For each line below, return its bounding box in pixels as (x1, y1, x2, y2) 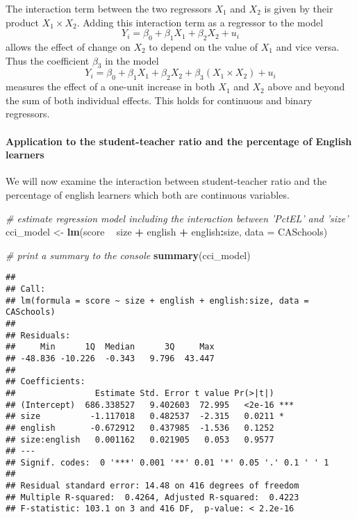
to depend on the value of (149, 39, 258, 53)
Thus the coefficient (6, 53, 90, 67)
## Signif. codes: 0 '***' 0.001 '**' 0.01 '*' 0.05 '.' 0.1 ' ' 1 (6, 457, 329, 468)
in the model (105, 53, 159, 67)
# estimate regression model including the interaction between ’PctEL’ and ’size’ (6, 211, 349, 225)
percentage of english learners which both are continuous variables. (6, 187, 290, 201)
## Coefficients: (6, 377, 85, 387)
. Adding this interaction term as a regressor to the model (76, 15, 324, 29)
